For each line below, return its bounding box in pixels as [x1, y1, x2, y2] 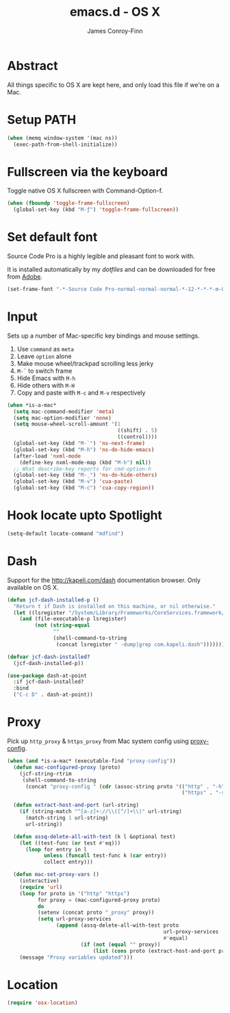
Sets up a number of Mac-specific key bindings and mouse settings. [7, 332, 200, 340]
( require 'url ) [19, 884, 63, 890]
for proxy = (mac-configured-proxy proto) [37, 897, 161, 903]
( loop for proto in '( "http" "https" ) [19, 890, 130, 897]
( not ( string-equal [34, 622, 90, 629]
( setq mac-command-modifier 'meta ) [13, 408, 115, 415]
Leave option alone [16, 352, 72, 360]
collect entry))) [43, 859, 94, 866]
